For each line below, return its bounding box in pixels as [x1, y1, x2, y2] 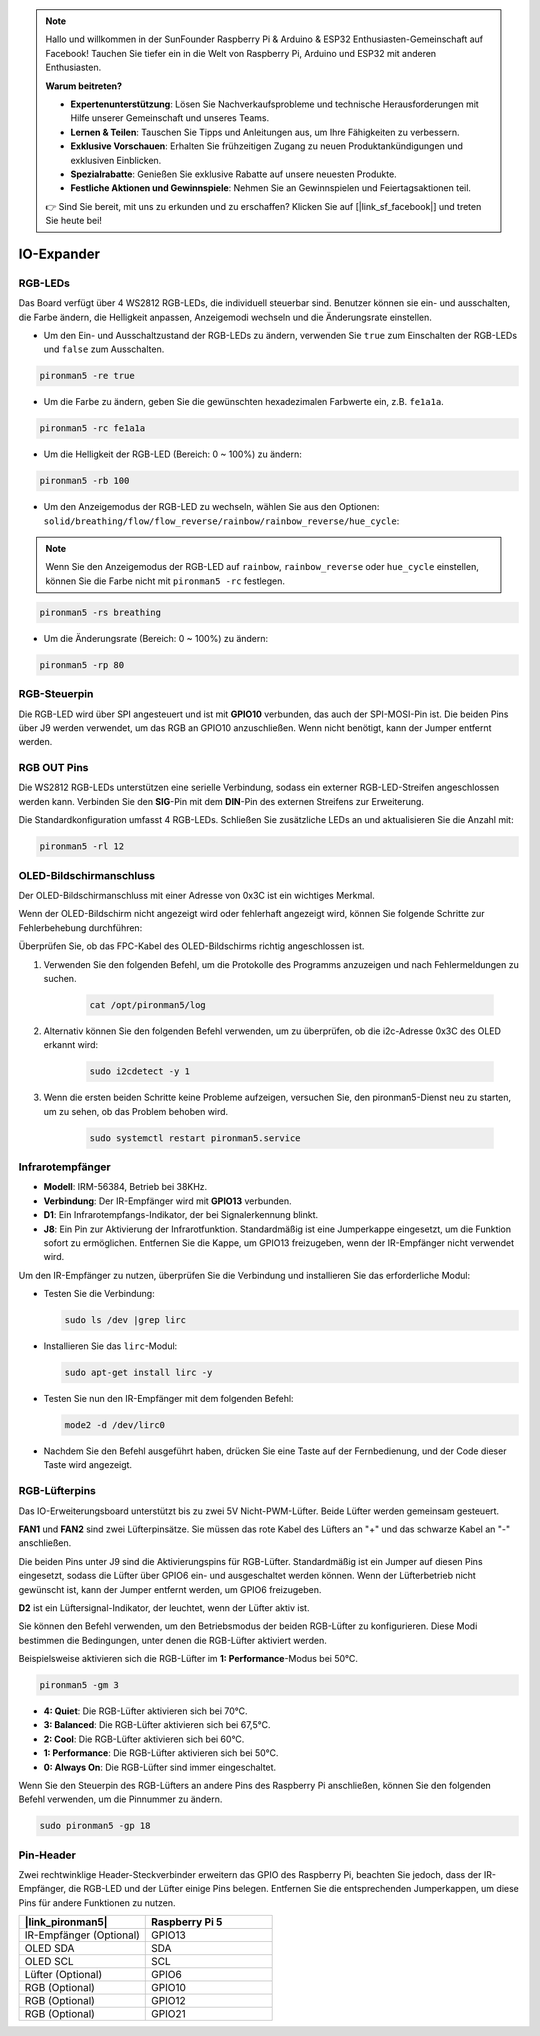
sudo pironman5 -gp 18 [39, 1820, 151, 1832]
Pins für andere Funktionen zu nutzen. [18, 1896, 176, 1909]
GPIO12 [151, 1994, 187, 2008]
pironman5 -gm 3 [39, 1680, 120, 1691]
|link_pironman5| [24, 1915, 108, 1929]
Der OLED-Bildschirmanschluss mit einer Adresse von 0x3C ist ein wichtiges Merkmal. [18, 889, 375, 901]
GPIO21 [151, 2007, 187, 2021]
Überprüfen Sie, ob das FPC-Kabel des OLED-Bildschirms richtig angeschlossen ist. [18, 940, 365, 952]
